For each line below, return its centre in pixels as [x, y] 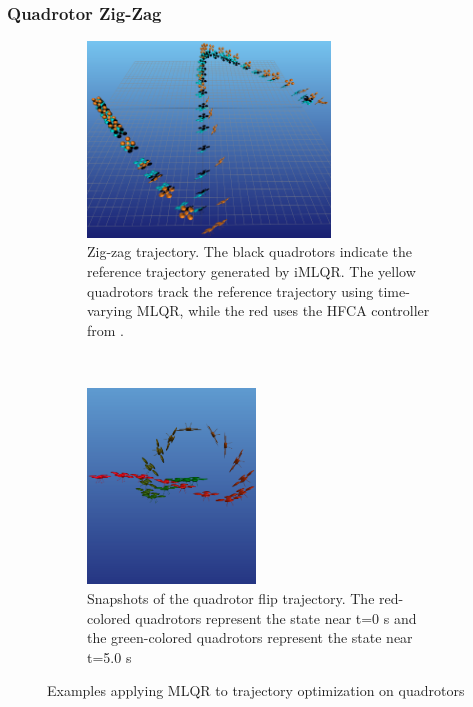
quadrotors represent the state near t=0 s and [276, 617]
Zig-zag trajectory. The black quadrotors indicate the [249, 251]
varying [110, 310]
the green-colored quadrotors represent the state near [250, 637]
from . [106, 329]
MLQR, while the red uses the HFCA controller [283, 310]
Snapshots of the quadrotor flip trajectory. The [231, 598]
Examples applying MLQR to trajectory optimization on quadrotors [256, 690]
